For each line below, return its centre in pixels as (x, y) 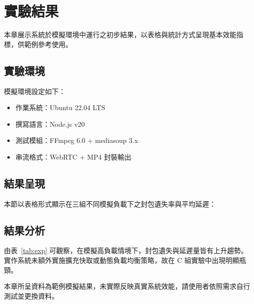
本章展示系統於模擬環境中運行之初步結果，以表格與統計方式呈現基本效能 (120, 35)
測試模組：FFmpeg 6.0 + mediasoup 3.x (77, 140)
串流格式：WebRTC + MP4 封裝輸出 (73, 156)
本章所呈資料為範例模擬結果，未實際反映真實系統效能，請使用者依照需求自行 (127, 286)
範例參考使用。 (48, 44)
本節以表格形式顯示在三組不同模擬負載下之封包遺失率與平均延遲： (110, 203)
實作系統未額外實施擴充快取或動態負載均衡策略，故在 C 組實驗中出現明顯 (122, 260)
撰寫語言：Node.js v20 (50, 124)
